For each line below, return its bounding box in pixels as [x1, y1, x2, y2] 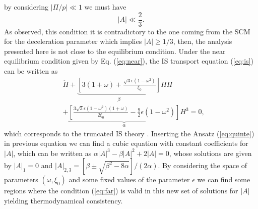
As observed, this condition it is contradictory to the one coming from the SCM [4, 26, 250, 36]
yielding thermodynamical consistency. [4, 195, 123, 205]
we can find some [197, 174, 250, 185]
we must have [84, 2, 126, 12]
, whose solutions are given [169, 147, 252, 158]
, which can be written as [13, 147, 92, 158]
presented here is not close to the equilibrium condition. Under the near [4, 45, 226, 56]
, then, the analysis [173, 36, 232, 46]
